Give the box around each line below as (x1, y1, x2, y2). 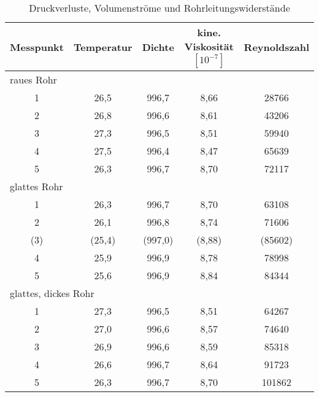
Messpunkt (10, 39, 64, 54)
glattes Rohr (10, 179, 63, 193)
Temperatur (73, 39, 133, 54)
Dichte (142, 39, 174, 54)
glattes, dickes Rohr (10, 286, 94, 300)
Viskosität (184, 39, 234, 53)
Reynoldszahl (244, 39, 309, 54)
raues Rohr (10, 72, 57, 87)
